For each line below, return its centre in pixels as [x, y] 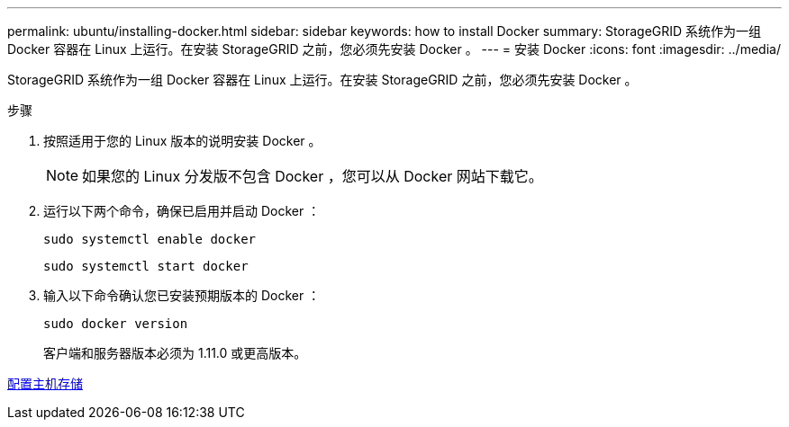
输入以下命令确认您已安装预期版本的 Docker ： [182, 295]
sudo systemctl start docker [146, 266]
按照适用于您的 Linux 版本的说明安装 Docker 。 [182, 141]
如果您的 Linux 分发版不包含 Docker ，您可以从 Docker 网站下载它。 [313, 176]
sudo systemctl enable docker [150, 239]
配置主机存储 [45, 383]
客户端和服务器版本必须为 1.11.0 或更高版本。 [175, 353]
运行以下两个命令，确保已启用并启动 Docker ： [182, 211]
